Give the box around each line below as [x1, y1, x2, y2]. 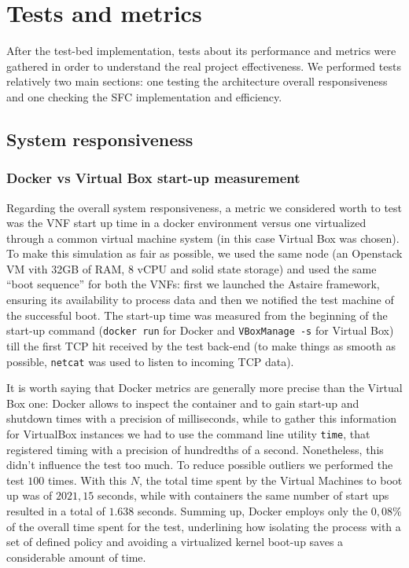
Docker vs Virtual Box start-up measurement [6, 168, 300, 188]
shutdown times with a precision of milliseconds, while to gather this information [6, 410, 397, 427]
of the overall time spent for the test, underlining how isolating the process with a [6, 518, 401, 534]
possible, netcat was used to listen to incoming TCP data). [6, 353, 294, 369]
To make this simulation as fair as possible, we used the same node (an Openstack [6, 245, 403, 262]
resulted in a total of [6, 502, 105, 519]
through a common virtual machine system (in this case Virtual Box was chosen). [6, 229, 400, 246]
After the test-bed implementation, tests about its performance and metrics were [6, 42, 396, 59]
